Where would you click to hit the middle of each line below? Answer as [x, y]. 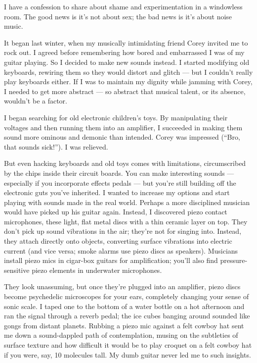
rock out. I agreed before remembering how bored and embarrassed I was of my [124, 52]
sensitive [17, 270]
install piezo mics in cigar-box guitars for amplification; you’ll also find [111, 260]
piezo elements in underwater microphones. [97, 270]
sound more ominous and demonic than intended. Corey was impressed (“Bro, [122, 137]
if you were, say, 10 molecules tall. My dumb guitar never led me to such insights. [128, 354]
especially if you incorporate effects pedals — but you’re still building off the [120, 182]
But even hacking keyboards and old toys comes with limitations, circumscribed [125, 163]
